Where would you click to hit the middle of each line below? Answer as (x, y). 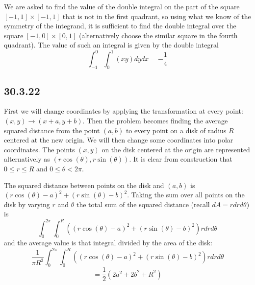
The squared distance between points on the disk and (84, 185)
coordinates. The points (39, 149)
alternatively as (27, 159)
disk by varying (27, 204)
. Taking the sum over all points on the (186, 195)
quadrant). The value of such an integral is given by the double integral (111, 45)
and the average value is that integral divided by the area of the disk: (108, 243)
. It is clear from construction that (181, 159)
